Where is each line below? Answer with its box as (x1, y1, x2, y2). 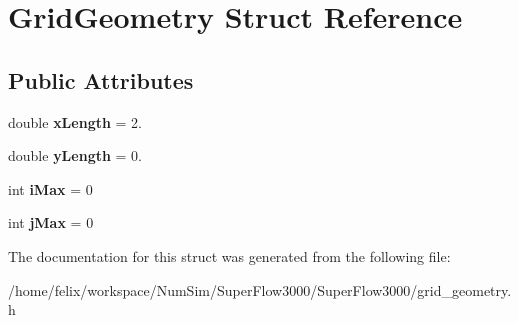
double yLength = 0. (8, 145, 142, 166)
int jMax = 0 (8, 212, 94, 233)
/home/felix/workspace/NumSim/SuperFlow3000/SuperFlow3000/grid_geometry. (8, 279, 512, 300)
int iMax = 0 (8, 178, 93, 199)
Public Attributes (8, 64, 194, 95)
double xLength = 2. (8, 111, 142, 132)
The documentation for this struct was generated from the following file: (8, 245, 451, 266)
